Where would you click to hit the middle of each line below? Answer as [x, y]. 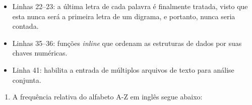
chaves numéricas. [40, 53]
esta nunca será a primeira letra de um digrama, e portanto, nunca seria [124, 16]
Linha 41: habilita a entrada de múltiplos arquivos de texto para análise [123, 69]
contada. [25, 26]
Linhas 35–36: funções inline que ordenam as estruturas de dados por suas [127, 43]
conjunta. [27, 80]
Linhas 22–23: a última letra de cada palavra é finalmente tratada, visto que [130, 6]
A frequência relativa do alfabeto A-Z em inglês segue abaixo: [107, 97]
